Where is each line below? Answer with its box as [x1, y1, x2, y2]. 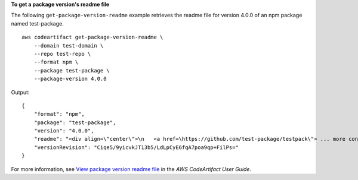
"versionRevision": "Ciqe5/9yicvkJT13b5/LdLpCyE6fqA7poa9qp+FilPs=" [33, 144, 239, 151]
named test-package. [11, 20, 64, 27]
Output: [11, 89, 30, 96]
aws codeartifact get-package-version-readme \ [21, 34, 163, 41]
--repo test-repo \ [33, 50, 91, 57]
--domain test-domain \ [33, 42, 104, 49]
